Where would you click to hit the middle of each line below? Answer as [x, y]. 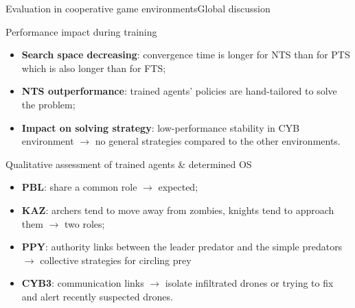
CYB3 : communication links [83, 283]
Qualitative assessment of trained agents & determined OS [129, 164]
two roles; [84, 223]
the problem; [48, 104]
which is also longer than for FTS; [94, 68]
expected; [178, 187]
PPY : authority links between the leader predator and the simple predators [182, 247]
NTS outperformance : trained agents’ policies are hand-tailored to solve [179, 91]
